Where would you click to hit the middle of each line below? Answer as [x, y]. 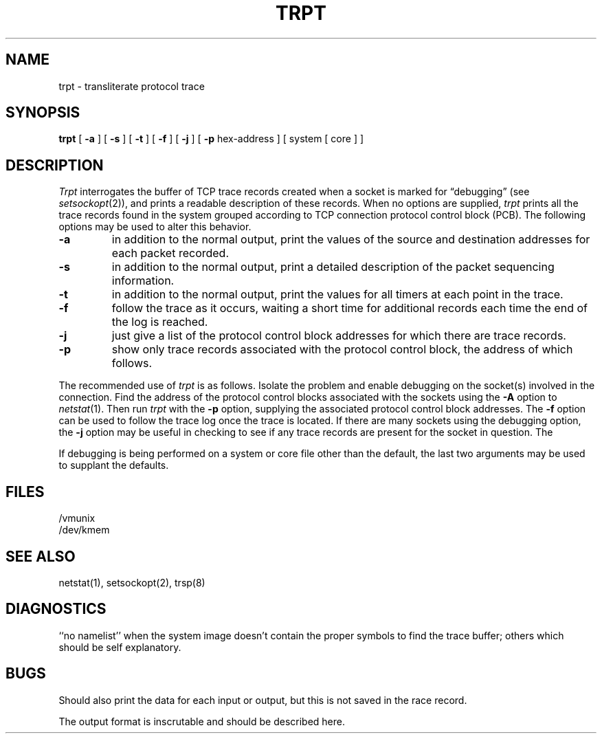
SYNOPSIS [43, 113]
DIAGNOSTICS [56, 609]
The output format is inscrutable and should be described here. [202, 721]
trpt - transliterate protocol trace [132, 86]
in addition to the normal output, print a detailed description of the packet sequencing [333, 267]
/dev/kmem [84, 530]
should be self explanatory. [120, 647]
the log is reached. [160, 322]
